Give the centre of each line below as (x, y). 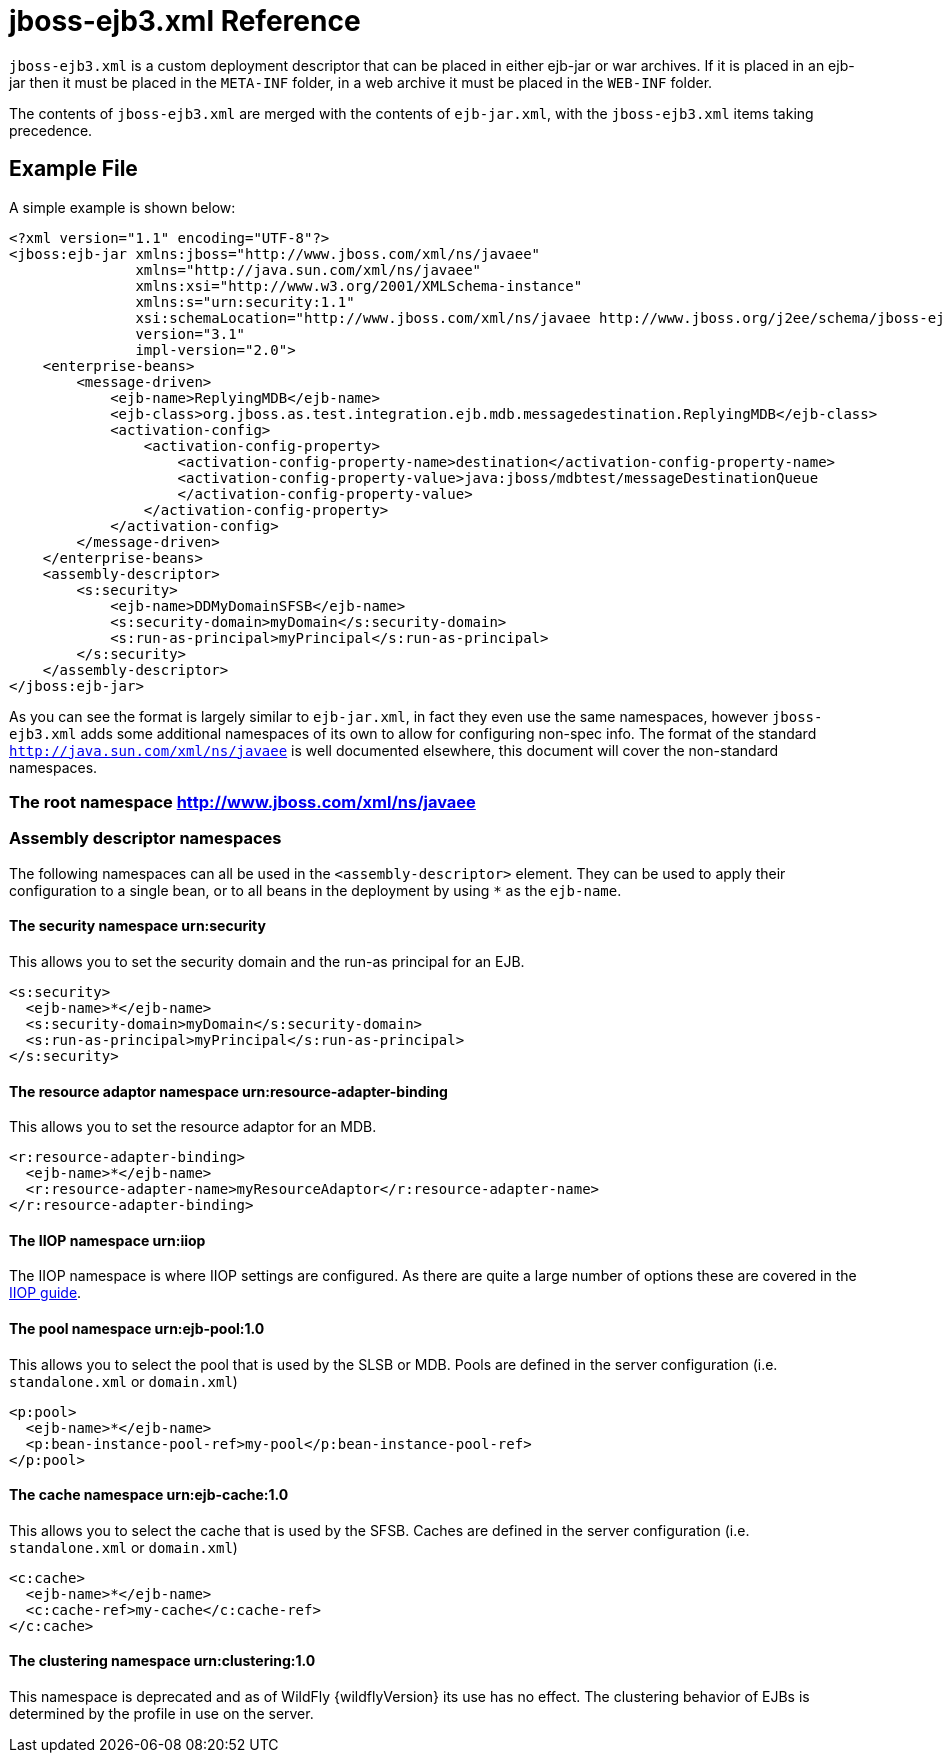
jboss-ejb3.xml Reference (185, 21)
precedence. (51, 130)
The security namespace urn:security (137, 926)
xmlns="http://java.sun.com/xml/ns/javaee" (308, 269)
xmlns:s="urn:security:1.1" (245, 301)
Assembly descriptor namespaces (145, 838)
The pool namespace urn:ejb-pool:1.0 (137, 1328)
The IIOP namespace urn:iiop (107, 1240)
